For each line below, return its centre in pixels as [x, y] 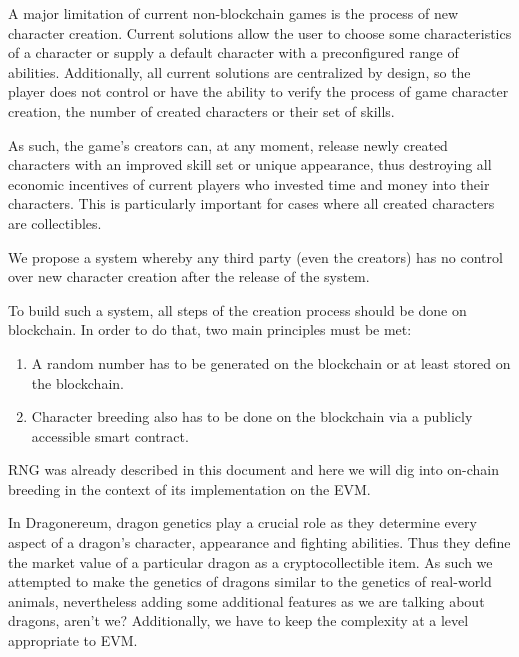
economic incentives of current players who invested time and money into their [249, 183]
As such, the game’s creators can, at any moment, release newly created [228, 144]
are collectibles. [55, 222]
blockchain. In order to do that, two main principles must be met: [210, 329]
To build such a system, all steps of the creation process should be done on [237, 309]
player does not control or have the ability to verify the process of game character [258, 91]
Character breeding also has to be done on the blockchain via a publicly [252, 416]
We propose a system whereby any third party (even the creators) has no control [255, 256]
